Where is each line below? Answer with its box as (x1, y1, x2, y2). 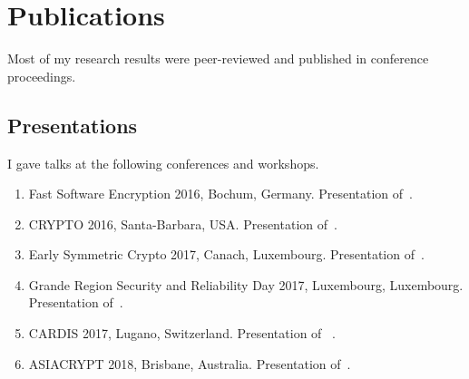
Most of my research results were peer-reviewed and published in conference (7, 49, 429, 68)
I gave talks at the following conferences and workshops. (7, 153, 319, 172)
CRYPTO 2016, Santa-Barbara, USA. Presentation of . (28, 214, 337, 233)
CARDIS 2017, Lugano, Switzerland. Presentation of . (28, 324, 336, 343)
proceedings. (7, 66, 76, 85)
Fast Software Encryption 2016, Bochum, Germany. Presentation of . (28, 184, 413, 203)
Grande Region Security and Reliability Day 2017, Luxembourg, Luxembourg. (28, 275, 464, 294)
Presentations (7, 111, 138, 139)
